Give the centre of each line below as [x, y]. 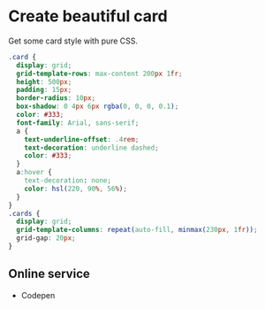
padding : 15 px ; [44, 90]
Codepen [38, 295]
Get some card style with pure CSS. [73, 41]
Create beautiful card [88, 16]
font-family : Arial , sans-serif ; [78, 123]
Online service [49, 274]
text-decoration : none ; [68, 181]
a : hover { [34, 173]
